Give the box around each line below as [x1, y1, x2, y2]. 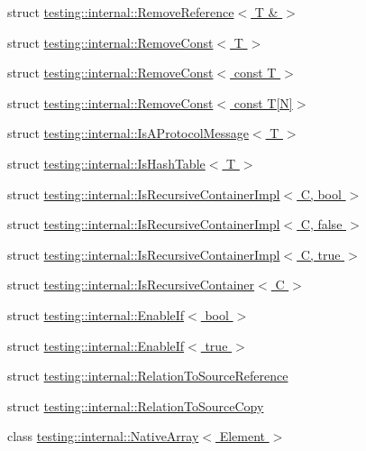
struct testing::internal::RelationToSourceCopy [7, 396, 264, 415]
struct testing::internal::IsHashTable [7, 153, 206, 172]
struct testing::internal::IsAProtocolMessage [7, 124, 249, 143]
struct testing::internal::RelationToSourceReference [7, 366, 288, 385]
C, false [300, 215, 343, 234]
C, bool [300, 184, 342, 203]
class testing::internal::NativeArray [7, 427, 199, 446]
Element [219, 427, 266, 446]
